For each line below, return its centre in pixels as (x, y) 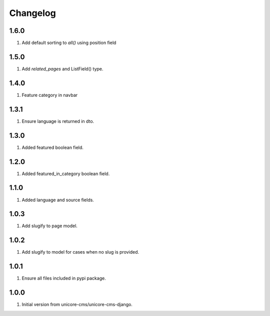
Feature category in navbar (50, 95)
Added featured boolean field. (52, 147)
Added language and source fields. (58, 200)
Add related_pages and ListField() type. (62, 69)
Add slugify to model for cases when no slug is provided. (80, 252)
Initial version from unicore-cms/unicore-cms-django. (77, 305)
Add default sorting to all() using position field (69, 43)
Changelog (32, 13)
